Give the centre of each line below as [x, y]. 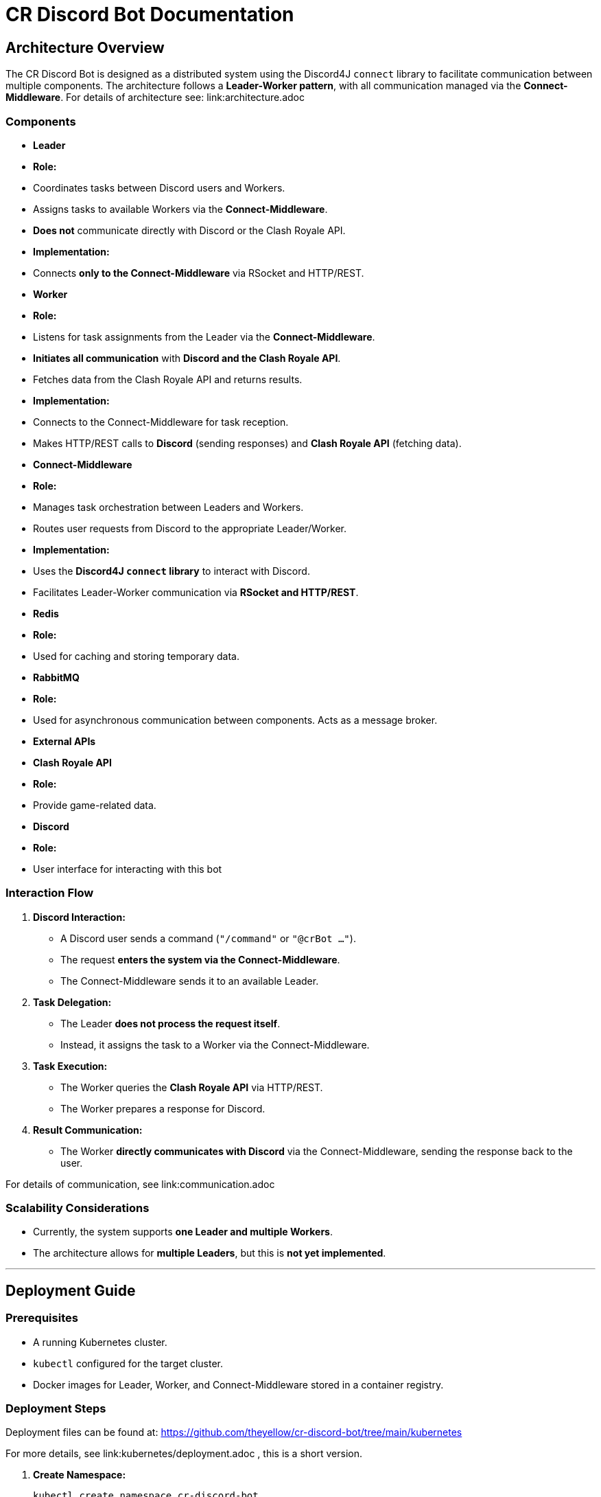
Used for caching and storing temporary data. [137, 656]
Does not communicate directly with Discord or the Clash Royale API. [189, 230]
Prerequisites [42, 1318]
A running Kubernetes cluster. [100, 1342]
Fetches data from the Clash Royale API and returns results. [168, 379]
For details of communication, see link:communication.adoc [140, 1184]
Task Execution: [70, 1066]
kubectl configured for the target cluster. [128, 1363]
